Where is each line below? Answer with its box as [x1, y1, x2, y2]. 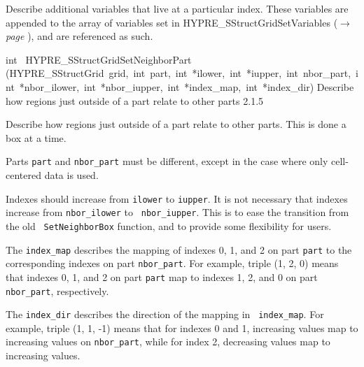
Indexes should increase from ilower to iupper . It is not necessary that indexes [6, 191, 348, 206]
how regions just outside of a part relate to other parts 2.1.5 [6, 93, 264, 108]
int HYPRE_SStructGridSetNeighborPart [6, 52, 192, 66]
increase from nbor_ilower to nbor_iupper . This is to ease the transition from [6, 205, 349, 220]
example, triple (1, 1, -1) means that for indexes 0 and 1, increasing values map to [6, 320, 358, 335]
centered [6, 168, 41, 182]
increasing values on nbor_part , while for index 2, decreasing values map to [6, 334, 330, 349]
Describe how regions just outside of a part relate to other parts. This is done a [6, 117, 346, 131]
